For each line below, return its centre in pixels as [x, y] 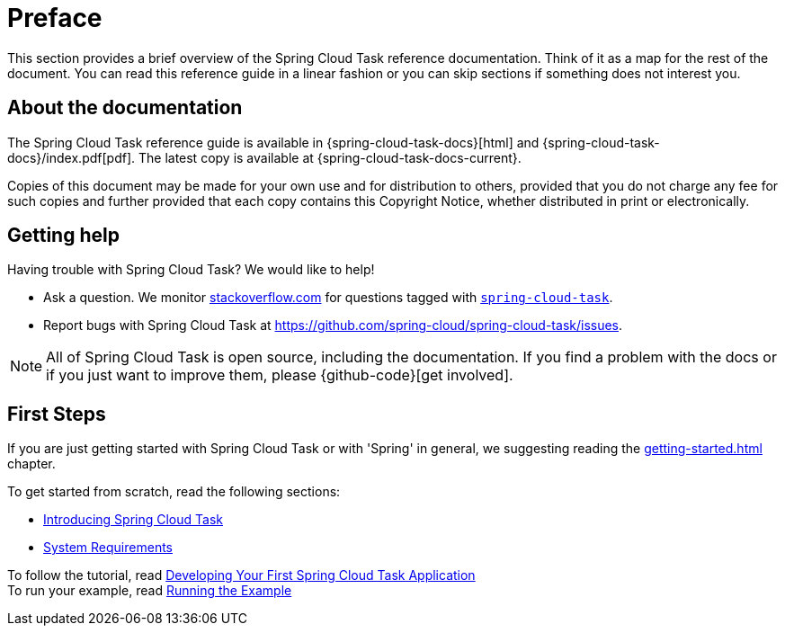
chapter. [31, 464]
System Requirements [108, 548]
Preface [55, 18]
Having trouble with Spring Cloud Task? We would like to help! [191, 270]
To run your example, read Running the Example [150, 591]
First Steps [57, 414]
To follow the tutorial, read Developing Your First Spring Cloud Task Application [241, 575]
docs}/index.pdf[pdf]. [71, 157]
